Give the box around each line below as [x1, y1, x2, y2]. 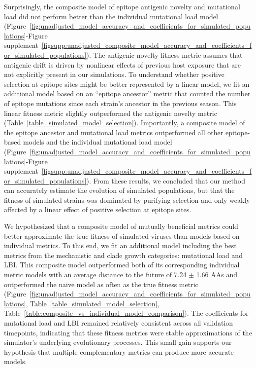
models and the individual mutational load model [23, 137, 172, 147]
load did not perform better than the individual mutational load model [4, 11, 218, 21]
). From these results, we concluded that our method [86, 175, 245, 185]
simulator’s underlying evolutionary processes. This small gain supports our [4, 337, 232, 347]
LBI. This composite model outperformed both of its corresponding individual [4, 259, 240, 270]
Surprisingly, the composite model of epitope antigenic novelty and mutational [4, 1, 240, 11]
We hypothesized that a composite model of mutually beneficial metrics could [4, 221, 238, 231]
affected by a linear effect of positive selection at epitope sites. [4, 204, 192, 215]
